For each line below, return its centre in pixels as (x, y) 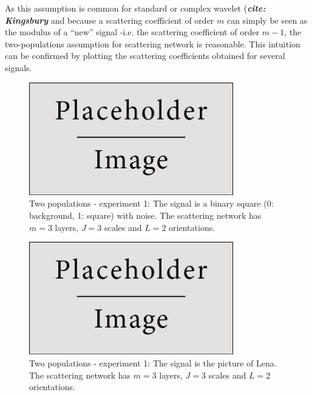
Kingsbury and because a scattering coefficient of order (110, 20)
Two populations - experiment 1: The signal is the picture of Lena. (153, 363)
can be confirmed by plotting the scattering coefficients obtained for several (145, 56)
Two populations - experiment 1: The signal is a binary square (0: (151, 203)
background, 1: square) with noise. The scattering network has (145, 215)
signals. (19, 67)
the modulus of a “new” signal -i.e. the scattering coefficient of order (132, 32)
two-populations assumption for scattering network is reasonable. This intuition (153, 43)
